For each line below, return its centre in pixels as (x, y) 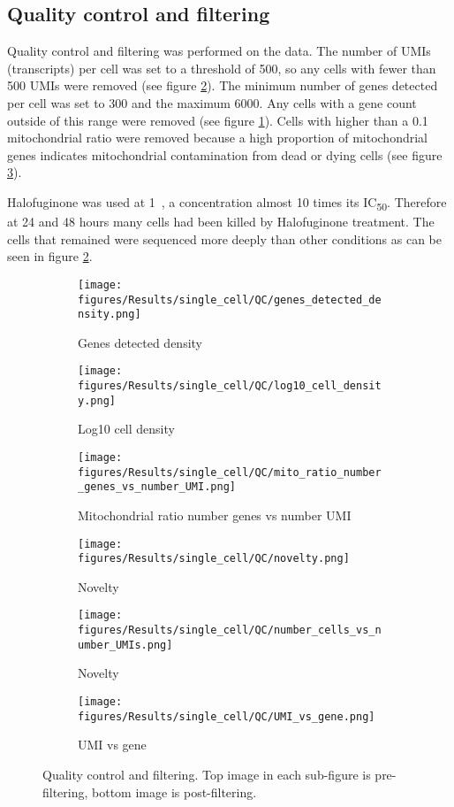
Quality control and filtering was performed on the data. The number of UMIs (219, 51)
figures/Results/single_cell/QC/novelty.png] (214, 559)
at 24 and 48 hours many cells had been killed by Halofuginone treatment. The (221, 222)
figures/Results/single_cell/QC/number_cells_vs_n (230, 630)
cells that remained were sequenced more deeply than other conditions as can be (224, 238)
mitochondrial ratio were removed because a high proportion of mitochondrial (217, 138)
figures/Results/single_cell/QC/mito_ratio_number (230, 472)
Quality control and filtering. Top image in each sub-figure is (207, 774)
